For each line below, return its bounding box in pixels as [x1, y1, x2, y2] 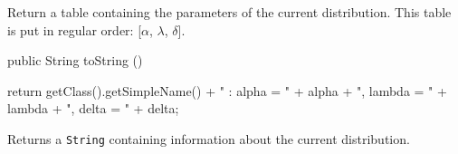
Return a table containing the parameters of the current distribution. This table [7, 3, 452, 21]
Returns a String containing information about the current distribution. [7, 129, 410, 148]
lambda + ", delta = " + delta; [7, 99, 179, 118]
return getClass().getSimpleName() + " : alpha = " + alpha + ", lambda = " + [7, 81, 447, 100]
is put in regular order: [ [7, 20, 142, 39]
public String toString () [7, 51, 143, 70]
